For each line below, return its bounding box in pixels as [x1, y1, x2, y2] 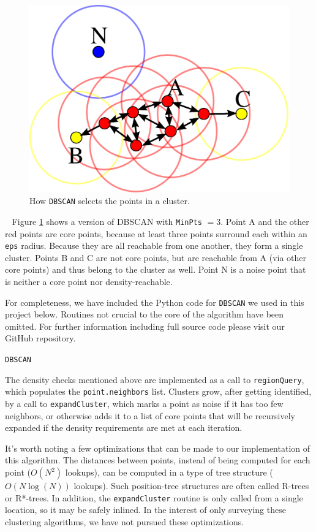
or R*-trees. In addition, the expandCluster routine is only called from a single [5, 491, 303, 504]
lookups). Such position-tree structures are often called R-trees [73, 479, 309, 492]
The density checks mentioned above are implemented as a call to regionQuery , [5, 373, 304, 386]
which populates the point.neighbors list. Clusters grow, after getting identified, [5, 385, 312, 398]
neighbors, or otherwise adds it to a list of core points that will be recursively [5, 409, 295, 422]
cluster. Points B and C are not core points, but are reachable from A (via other [5, 251, 307, 264]
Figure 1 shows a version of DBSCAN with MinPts [12, 215, 202, 227]
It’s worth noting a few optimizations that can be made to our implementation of [5, 441, 310, 454]
